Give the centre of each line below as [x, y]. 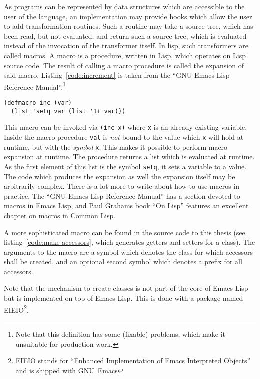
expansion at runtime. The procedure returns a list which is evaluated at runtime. [129, 156]
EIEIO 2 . [16, 309]
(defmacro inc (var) [38, 103]
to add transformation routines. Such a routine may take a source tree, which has [129, 26]
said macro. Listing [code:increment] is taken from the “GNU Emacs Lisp [117, 75]
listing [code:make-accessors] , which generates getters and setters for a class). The [130, 242]
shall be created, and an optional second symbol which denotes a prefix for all [123, 262]
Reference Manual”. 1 [35, 86]
